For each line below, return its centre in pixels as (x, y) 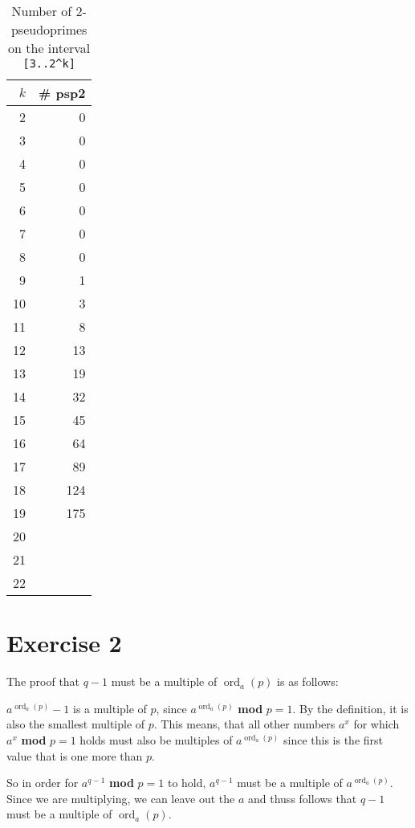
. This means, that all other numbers (244, 724)
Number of (42, 11)
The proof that (43, 681)
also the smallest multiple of (76, 724)
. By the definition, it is (350, 708)
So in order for (43, 783)
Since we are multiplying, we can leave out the (121, 798)
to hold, (187, 783)
